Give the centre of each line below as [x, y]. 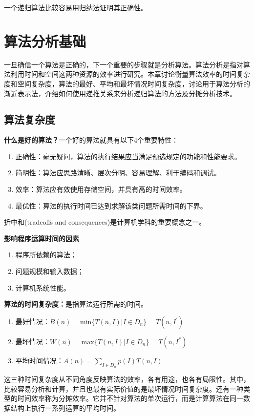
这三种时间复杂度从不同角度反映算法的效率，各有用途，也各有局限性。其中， [127, 379]
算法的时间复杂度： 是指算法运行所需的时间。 [76, 304]
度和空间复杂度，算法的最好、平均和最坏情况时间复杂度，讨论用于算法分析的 [127, 83]
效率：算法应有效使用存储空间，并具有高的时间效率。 [101, 189]
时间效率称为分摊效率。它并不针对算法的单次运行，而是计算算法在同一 [130, 398]
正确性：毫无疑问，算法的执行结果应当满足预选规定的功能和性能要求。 [128, 156]
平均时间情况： [39, 360]
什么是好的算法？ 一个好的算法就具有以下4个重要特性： [91, 140]
